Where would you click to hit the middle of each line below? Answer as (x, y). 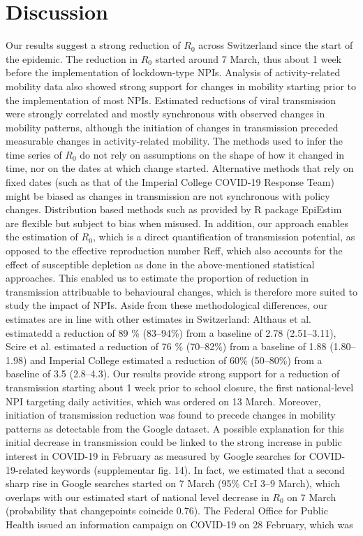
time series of (34, 154)
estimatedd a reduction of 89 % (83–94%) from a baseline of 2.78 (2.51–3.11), (171, 332)
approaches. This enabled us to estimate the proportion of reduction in (157, 278)
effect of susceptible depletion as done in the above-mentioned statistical (160, 264)
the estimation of (42, 237)
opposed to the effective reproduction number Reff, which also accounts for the (174, 251)
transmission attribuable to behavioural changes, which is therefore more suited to (181, 291)
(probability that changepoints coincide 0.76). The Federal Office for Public (167, 510)
